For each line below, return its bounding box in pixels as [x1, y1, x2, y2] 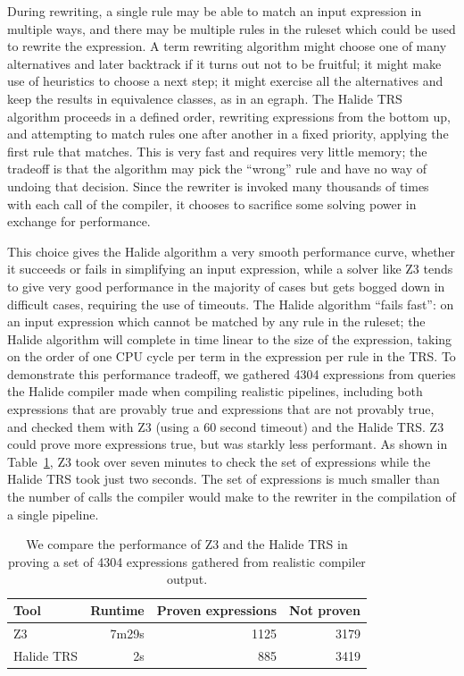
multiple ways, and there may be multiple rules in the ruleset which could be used [7, 19, 456, 38]
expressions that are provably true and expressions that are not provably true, [7, 400, 435, 418]
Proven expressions [156, 601, 278, 619]
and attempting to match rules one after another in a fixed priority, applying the [7, 124, 449, 143]
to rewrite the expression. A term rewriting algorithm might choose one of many [7, 37, 447, 55]
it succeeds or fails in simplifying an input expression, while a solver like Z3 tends [7, 259, 453, 278]
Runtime [90, 601, 145, 619]
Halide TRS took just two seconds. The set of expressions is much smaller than [7, 469, 440, 488]
